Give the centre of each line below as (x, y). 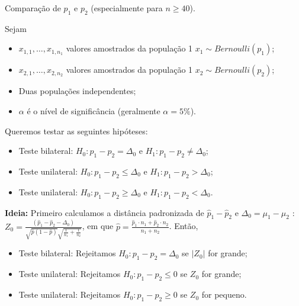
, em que (98, 226)
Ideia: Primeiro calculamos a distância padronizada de (105, 212)
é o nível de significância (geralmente (94, 110)
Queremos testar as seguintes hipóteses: (76, 131)
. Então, (184, 226)
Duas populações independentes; (77, 91)
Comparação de (33, 8)
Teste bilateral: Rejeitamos (67, 253)
